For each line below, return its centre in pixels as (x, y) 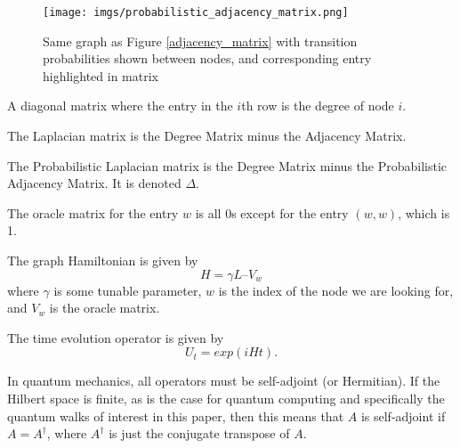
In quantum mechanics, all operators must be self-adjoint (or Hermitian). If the (224, 381)
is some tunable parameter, (128, 290)
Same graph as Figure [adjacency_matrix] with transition (200, 41)
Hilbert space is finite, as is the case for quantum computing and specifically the (226, 398)
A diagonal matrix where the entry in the (120, 106)
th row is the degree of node (318, 106)
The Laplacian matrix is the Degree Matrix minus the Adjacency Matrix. (207, 136)
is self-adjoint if (403, 415)
